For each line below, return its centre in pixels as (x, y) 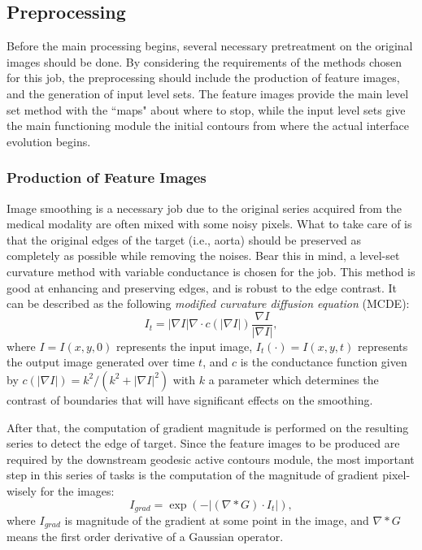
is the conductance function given (324, 362)
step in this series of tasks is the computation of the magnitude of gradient (193, 475)
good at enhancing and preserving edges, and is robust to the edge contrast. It (202, 287)
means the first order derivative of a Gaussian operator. (145, 537)
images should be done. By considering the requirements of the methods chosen (204, 61)
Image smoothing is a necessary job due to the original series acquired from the (204, 208)
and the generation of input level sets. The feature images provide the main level (208, 93)
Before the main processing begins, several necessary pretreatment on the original (210, 46)
